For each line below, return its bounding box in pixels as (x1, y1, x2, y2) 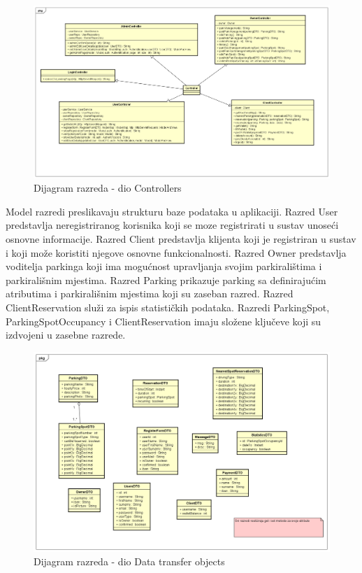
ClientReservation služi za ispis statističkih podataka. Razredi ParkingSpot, (6, 299, 330, 314)
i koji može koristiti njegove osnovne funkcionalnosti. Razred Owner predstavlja (6, 245, 347, 260)
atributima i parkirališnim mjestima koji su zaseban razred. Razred (6, 286, 294, 301)
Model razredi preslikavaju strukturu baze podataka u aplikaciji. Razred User (6, 204, 338, 218)
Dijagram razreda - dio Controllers (34, 181, 182, 195)
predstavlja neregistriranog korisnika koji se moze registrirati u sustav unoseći (6, 218, 339, 232)
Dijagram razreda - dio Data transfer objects (34, 554, 225, 569)
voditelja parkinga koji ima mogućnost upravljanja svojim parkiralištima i (6, 259, 322, 274)
